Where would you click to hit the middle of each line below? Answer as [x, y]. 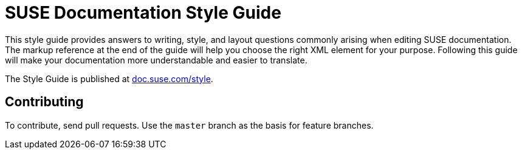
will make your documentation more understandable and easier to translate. [156, 60]
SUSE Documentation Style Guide [143, 13]
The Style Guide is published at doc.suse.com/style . [109, 79]
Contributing [44, 102]
